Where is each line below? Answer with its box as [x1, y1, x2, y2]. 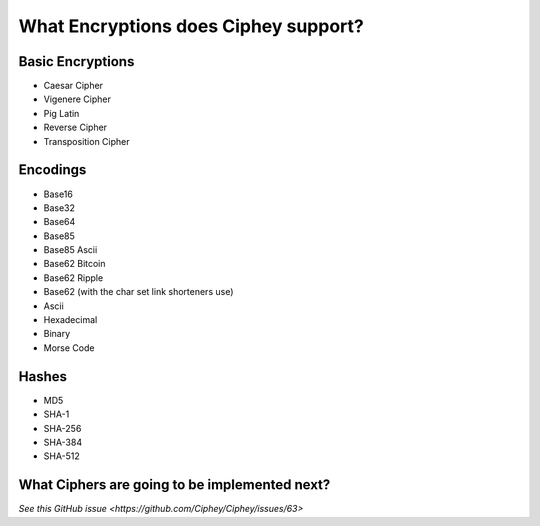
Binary [43, 328, 71, 340]
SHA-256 [43, 422, 82, 434]
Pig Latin [43, 107, 80, 119]
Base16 [43, 188, 74, 200]
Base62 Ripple [43, 271, 104, 284]
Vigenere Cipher [43, 93, 112, 105]
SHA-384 [43, 436, 83, 448]
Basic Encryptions [18, 53, 135, 70]
